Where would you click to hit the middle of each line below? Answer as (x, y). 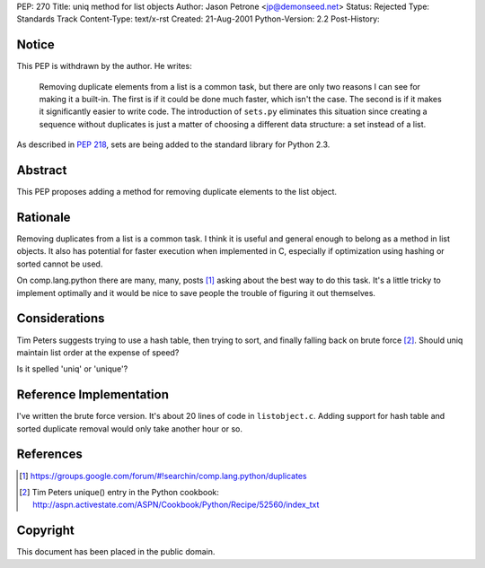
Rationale (44, 217)
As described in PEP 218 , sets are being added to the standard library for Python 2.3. (173, 144)
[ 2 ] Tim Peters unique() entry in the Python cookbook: (119, 492)
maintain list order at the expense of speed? (98, 352)
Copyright (46, 531)
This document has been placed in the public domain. (116, 552)
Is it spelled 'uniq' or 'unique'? (72, 369)
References (49, 454)
